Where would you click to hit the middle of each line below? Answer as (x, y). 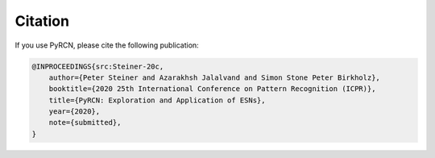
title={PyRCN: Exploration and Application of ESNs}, (157, 100)
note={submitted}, (85, 123)
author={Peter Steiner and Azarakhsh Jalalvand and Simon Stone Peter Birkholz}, (214, 77)
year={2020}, (75, 112)
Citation (42, 21)
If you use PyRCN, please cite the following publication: (107, 45)
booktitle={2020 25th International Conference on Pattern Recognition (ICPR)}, (212, 89)
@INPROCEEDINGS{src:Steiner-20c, (98, 66)
